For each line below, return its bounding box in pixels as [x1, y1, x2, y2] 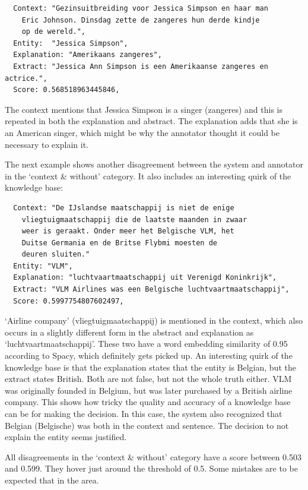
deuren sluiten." [21, 250, 90, 259]
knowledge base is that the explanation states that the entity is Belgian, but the [5, 361, 296, 373]
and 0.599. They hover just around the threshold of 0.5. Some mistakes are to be [5, 462, 298, 475]
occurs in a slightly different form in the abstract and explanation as [5, 325, 254, 338]
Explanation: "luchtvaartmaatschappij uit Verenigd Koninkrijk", [13, 273, 277, 282]
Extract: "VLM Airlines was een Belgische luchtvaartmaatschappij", [13, 285, 290, 294]
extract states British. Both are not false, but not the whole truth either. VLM [5, 372, 292, 385]
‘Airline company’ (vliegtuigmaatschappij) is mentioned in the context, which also [5, 314, 303, 327]
